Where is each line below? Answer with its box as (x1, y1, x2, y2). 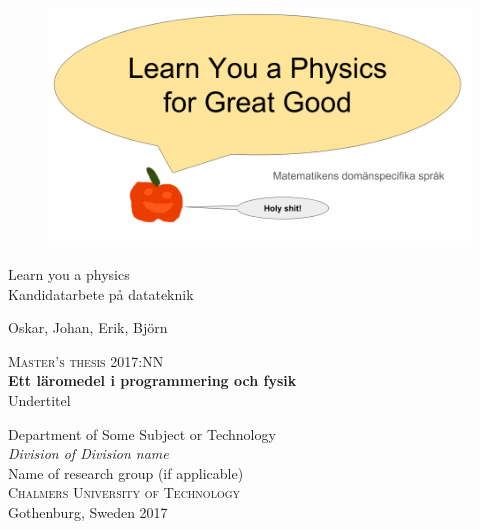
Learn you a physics (8, 264, 130, 285)
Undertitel (8, 390, 71, 411)
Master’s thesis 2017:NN (8, 350, 164, 371)
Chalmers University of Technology (8, 482, 241, 503)
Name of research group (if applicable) (8, 462, 244, 483)
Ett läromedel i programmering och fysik (8, 370, 297, 391)
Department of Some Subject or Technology (8, 423, 276, 444)
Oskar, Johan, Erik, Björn (8, 317, 168, 338)
